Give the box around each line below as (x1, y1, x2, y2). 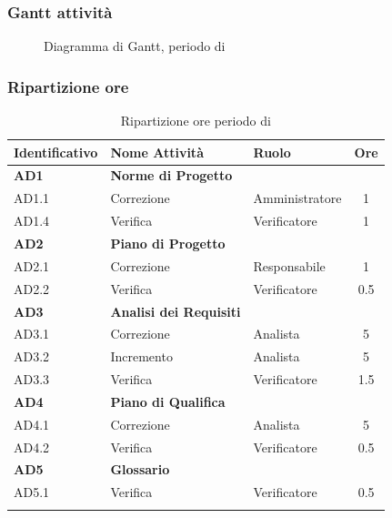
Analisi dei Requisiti (110, 301, 241, 320)
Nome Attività (110, 142, 204, 161)
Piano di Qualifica (110, 391, 226, 411)
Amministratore (253, 188, 342, 208)
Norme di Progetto (110, 166, 233, 185)
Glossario (110, 460, 170, 479)
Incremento (110, 347, 173, 366)
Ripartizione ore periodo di (120, 111, 271, 130)
